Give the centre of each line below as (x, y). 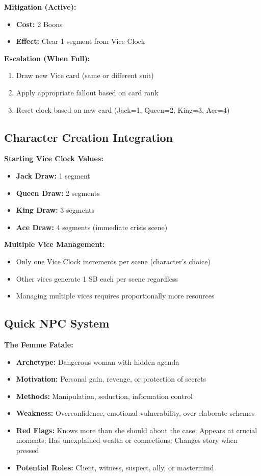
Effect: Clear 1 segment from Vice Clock (81, 41)
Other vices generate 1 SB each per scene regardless (97, 278)
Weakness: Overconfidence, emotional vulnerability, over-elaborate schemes (135, 413)
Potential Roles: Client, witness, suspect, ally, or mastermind (115, 467)
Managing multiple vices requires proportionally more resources (115, 296)
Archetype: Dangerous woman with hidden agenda (98, 361)
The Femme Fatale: (39, 344)
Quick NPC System (57, 323)
